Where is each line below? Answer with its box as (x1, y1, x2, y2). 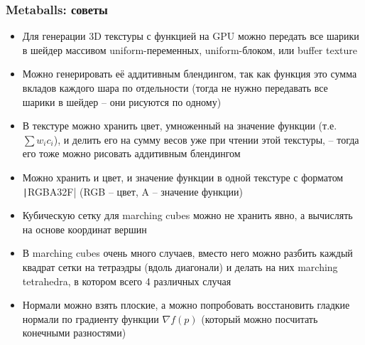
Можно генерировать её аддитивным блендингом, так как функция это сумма (22, 66, 357, 81)
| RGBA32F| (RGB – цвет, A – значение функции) (22, 184, 244, 198)
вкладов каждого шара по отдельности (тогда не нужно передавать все (22, 80, 328, 95)
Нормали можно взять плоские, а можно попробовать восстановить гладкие (22, 297, 350, 312)
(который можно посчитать (201, 311, 318, 326)
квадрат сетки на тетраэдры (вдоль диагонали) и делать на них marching (22, 260, 338, 274)
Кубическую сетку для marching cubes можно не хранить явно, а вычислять (22, 208, 353, 223)
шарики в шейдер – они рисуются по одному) (22, 94, 222, 109)
